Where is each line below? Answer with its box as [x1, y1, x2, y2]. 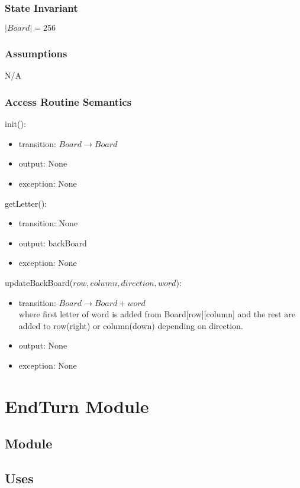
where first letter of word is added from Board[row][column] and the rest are [18, 308, 295, 320]
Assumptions [5, 46, 67, 61]
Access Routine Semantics [5, 94, 132, 109]
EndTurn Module [5, 393, 149, 418]
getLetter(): [5, 197, 47, 209]
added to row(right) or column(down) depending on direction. [18, 319, 243, 331]
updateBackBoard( [5, 276, 73, 288]
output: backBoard [18, 236, 87, 249]
